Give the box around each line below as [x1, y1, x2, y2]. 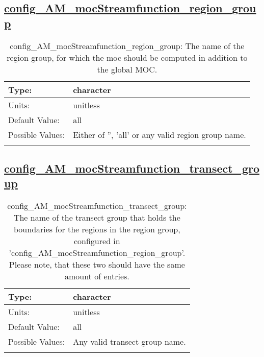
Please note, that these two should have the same [9, 258, 185, 271]
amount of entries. [64, 270, 129, 282]
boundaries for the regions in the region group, [14, 223, 180, 235]
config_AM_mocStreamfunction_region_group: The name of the [10, 39, 245, 52]
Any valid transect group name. [73, 336, 186, 348]
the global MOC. [97, 63, 157, 75]
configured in [73, 235, 120, 247]
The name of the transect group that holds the [13, 211, 180, 224]
